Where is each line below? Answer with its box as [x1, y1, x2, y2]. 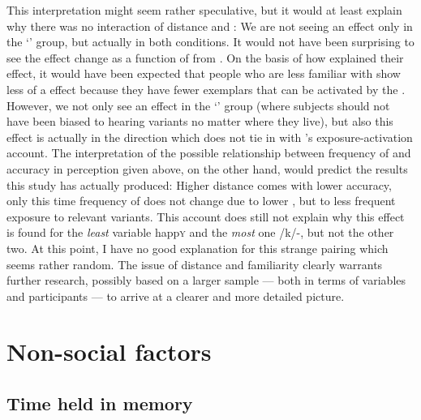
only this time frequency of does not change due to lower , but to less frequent [6, 192, 396, 209]
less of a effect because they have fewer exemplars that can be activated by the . [6, 80, 406, 97]
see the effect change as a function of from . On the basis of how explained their [6, 49, 404, 66]
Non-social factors [6, 335, 212, 368]
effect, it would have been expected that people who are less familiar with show [6, 65, 401, 82]
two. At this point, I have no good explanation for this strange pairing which [6, 239, 389, 256]
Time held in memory [6, 391, 193, 416]
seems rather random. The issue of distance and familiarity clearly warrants [6, 255, 383, 272]
